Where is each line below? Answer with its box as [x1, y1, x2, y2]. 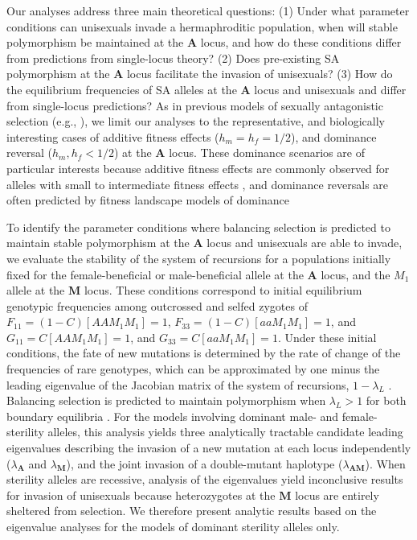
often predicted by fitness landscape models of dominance [6, 192, 289, 208]
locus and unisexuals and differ [254, 80, 407, 97]
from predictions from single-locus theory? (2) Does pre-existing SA [6, 49, 340, 66]
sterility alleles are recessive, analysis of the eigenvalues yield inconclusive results [6, 471, 403, 488]
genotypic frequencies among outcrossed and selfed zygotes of [6, 297, 308, 314]
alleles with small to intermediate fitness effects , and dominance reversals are [6, 175, 389, 192]
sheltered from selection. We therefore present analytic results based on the [6, 502, 377, 519]
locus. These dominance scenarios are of [169, 144, 365, 161]
